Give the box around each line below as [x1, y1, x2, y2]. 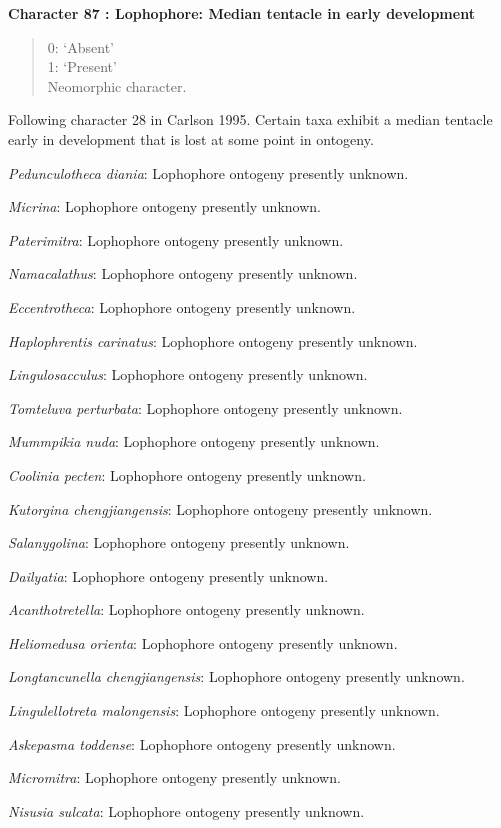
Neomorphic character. [47, 75, 187, 96]
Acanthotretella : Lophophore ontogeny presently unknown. [8, 599, 365, 620]
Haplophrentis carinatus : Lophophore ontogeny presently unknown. [8, 330, 418, 351]
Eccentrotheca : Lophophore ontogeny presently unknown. [8, 296, 356, 317]
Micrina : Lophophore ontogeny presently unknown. [8, 196, 321, 217]
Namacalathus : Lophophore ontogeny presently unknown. [8, 263, 358, 284]
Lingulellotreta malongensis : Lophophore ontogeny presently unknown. [8, 700, 440, 721]
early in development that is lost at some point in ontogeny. [8, 128, 374, 149]
